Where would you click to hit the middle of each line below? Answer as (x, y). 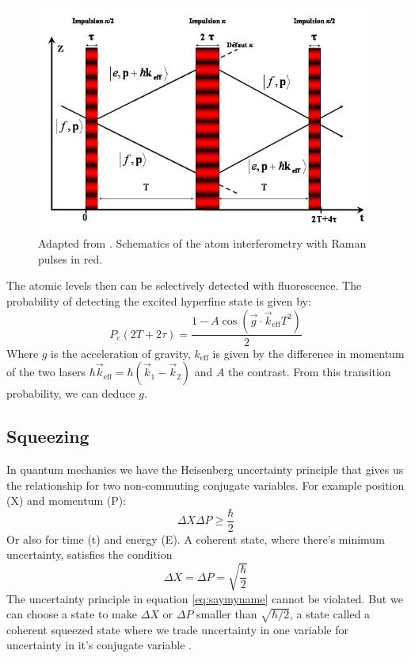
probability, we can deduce (71, 393)
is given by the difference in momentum (308, 353)
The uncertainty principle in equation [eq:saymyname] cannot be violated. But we (205, 598)
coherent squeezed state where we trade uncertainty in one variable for (178, 629)
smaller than (227, 614)
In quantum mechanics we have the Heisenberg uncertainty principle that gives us (205, 469)
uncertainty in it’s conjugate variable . (99, 645)
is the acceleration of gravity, (121, 353)
